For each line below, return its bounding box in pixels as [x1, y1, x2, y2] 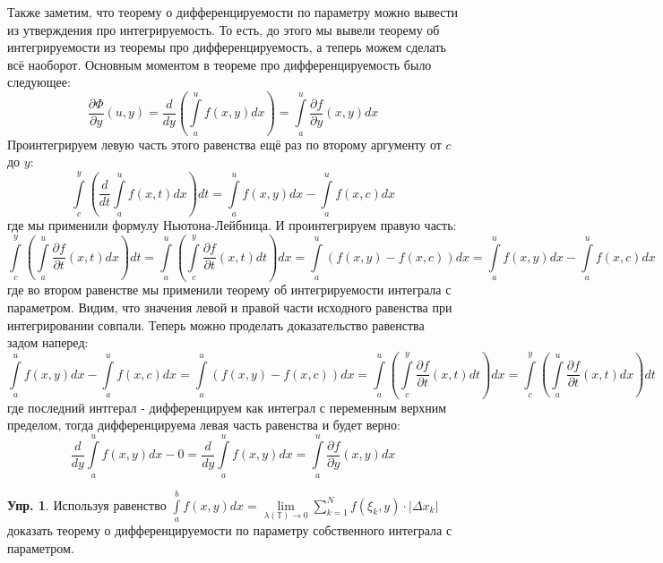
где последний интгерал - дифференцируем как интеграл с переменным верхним [7, 397, 447, 416]
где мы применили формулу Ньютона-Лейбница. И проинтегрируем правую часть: [7, 216, 457, 235]
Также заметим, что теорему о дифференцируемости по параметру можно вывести [7, 3, 459, 21]
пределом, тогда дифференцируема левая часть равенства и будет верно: [7, 415, 400, 434]
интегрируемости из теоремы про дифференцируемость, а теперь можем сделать [7, 38, 446, 56]
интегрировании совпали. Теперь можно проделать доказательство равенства [7, 315, 425, 334]
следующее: [7, 73, 71, 91]
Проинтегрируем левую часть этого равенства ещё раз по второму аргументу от [7, 134, 442, 153]
